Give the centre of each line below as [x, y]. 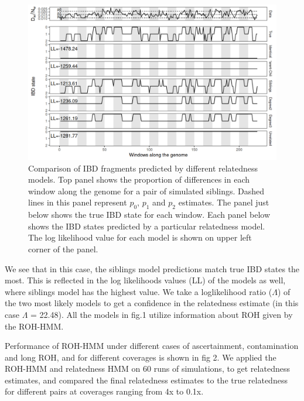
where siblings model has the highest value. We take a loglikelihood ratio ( [139, 291]
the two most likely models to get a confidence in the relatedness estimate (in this [152, 303]
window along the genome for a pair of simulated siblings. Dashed [146, 191]
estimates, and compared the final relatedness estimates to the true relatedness [146, 380]
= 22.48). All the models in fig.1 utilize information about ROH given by [162, 314]
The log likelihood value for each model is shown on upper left [140, 237]
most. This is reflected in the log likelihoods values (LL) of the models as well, [145, 280]
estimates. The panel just [224, 202]
